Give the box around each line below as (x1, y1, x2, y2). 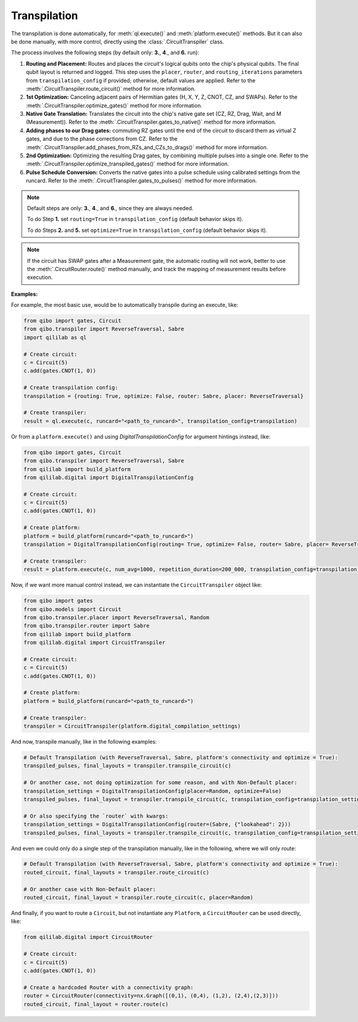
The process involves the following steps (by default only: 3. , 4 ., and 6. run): (11, 49, 199, 56)
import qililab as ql (23, 334, 87, 340)
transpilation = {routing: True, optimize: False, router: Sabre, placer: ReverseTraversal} (23, 392, 304, 400)
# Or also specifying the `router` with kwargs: (23, 812, 169, 820)
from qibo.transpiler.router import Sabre (23, 622, 150, 630)
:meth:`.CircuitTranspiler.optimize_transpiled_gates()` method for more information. (26, 160, 229, 167)
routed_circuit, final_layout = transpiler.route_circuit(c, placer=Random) (23, 894, 254, 901)
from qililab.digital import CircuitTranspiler (23, 639, 165, 646)
